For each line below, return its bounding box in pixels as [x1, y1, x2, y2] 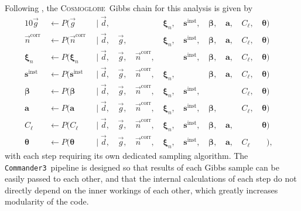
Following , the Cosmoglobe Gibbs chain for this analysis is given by [5, 2, 253, 13]
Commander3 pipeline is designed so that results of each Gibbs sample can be [5, 161, 279, 173]
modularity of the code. [5, 195, 89, 207]
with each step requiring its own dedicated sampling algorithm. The [5, 149, 248, 161]
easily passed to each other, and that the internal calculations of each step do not [5, 172, 297, 185]
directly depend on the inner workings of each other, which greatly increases [5, 183, 278, 196]
